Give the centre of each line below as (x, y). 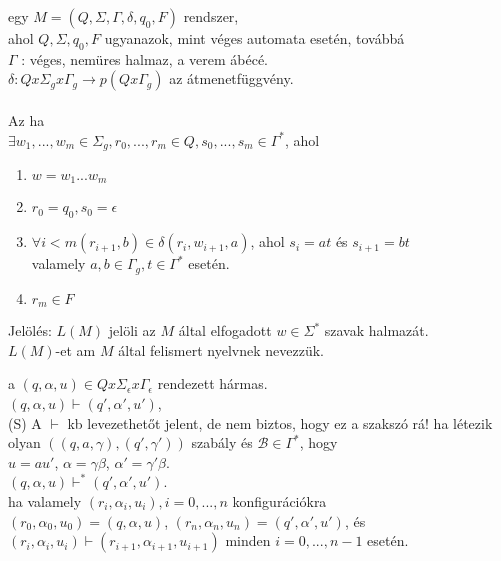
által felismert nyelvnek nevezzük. (221, 349)
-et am (75, 349)
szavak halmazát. (376, 330)
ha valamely (45, 500)
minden (248, 540)
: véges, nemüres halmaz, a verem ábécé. (145, 58)
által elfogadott (225, 330)
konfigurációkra (279, 500)
